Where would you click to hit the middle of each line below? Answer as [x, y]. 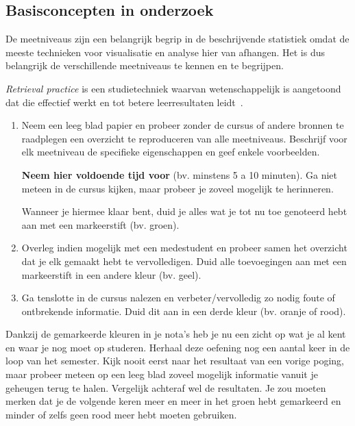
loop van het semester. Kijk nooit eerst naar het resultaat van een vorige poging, [175, 361]
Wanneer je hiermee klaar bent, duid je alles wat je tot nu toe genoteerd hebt [184, 211]
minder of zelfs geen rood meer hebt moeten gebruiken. [121, 414]
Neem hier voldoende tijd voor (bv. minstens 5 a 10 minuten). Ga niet [179, 174]
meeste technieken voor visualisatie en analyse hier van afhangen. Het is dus [166, 52]
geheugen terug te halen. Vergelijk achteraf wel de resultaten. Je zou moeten [166, 387]
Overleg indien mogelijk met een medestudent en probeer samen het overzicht [184, 248]
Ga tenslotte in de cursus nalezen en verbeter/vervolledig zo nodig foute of [178, 298]
